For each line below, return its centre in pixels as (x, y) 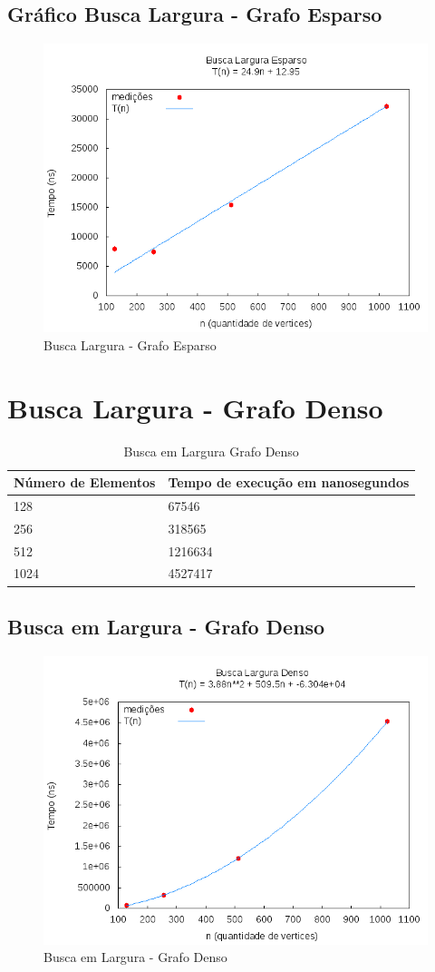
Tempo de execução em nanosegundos (289, 482)
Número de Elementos (85, 482)
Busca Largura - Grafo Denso (195, 407)
